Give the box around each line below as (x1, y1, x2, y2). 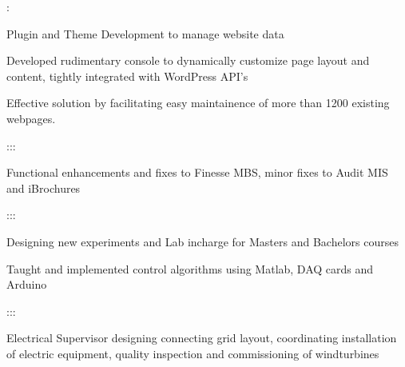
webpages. (6, 110, 56, 126)
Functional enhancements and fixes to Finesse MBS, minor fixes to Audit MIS (6, 164, 388, 181)
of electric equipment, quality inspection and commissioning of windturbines (6, 345, 379, 361)
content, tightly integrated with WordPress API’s (6, 67, 248, 84)
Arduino (6, 276, 47, 293)
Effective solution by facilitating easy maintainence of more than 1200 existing (6, 94, 390, 111)
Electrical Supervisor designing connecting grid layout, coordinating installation (6, 329, 397, 346)
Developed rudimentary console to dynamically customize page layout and (6, 52, 370, 69)
